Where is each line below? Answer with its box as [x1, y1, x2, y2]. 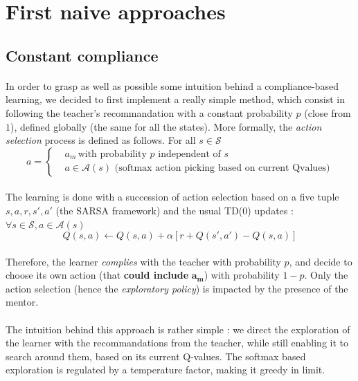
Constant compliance [6, 44, 159, 66]
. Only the [304, 268, 348, 282]
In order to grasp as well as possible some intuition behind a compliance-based [6, 78, 339, 93]
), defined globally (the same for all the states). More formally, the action [10, 119, 322, 133]
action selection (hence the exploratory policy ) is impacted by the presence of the [6, 281, 348, 295]
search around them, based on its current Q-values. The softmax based [6, 349, 306, 363]
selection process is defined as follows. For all [6, 133, 196, 147]
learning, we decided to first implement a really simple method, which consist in [6, 92, 346, 106]
